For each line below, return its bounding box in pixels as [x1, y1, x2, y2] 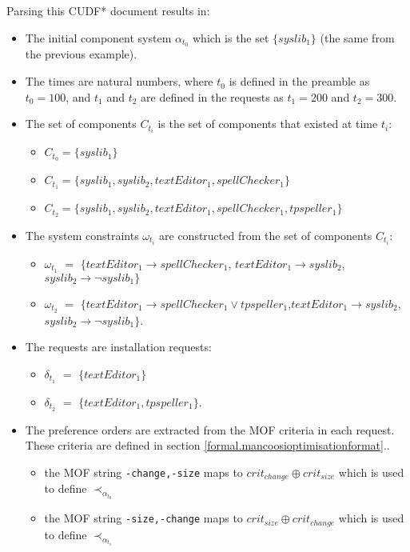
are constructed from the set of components [159, 226, 372, 243]
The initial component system [25, 29, 172, 46]
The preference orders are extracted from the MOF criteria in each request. [25, 421, 395, 438]
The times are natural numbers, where [25, 73, 213, 90]
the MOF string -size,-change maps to [44, 510, 243, 526]
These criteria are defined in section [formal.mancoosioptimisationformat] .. [25, 437, 390, 454]
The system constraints [25, 226, 139, 243]
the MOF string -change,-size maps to [44, 463, 243, 480]
